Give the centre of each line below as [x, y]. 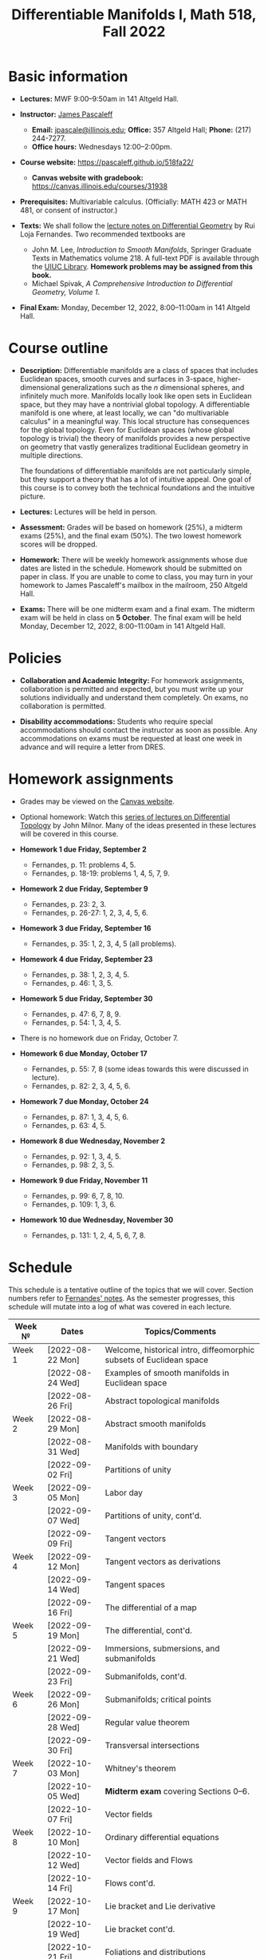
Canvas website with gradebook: [87, 177]
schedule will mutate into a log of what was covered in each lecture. [120, 1306]
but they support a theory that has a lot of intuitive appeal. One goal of [135, 479]
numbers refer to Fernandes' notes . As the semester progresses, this [122, 1298]
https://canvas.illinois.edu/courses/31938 [100, 186]
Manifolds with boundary [152, 1446]
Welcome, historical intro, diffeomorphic [180, 1349]
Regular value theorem [147, 1722]
